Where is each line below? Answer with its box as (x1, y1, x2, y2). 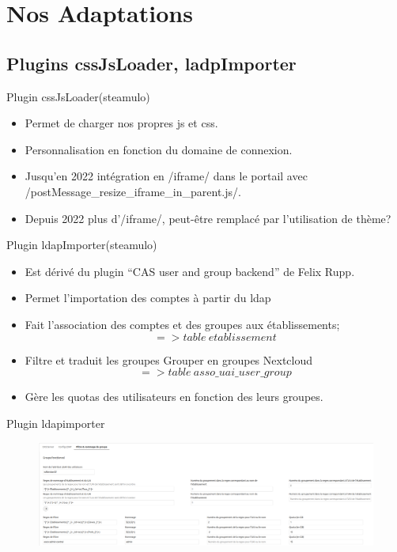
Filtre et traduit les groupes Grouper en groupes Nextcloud (25, 351, 313, 368)
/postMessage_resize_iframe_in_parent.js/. (25, 183, 241, 199)
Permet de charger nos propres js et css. (25, 115, 218, 131)
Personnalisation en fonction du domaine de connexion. (25, 141, 293, 157)
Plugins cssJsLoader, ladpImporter (6, 51, 297, 75)
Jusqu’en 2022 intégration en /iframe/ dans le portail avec (25, 168, 308, 184)
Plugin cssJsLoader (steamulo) (6, 88, 150, 104)
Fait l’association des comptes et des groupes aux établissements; (25, 316, 340, 332)
